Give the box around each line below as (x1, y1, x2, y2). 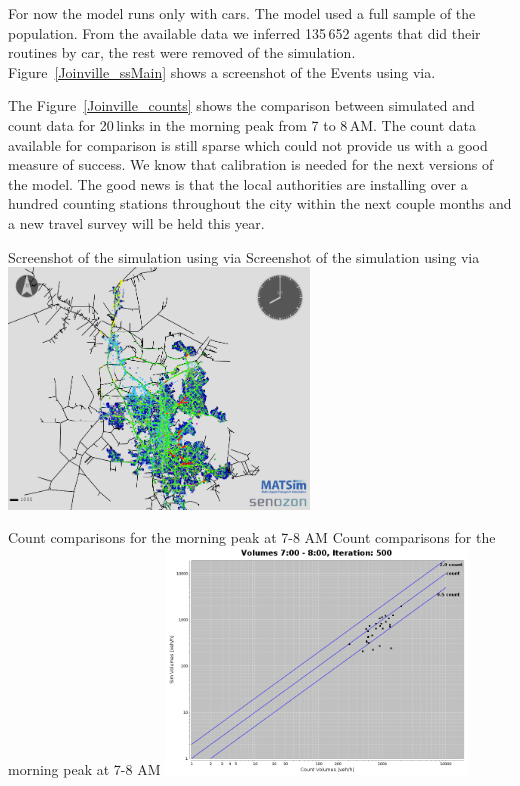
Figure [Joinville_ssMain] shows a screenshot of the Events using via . (8, 61, 436, 82)
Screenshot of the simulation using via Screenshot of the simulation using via (8, 246, 480, 267)
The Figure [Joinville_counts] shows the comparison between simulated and (8, 95, 475, 116)
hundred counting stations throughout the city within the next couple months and (8, 193, 512, 214)
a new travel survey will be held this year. (8, 212, 265, 233)
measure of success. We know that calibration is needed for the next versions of (8, 154, 494, 175)
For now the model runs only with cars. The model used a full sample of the (8, 3, 476, 23)
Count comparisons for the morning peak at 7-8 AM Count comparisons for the (8, 527, 496, 548)
